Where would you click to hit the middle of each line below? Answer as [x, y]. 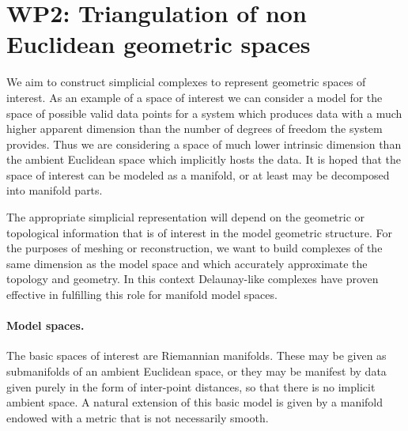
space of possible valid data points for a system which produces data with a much [204, 113]
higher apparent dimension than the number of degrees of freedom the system [195, 129]
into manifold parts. [55, 190]
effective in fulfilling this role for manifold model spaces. [142, 295]
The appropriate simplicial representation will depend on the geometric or [186, 217]
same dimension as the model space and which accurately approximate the [187, 263]
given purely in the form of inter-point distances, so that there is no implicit [191, 386]
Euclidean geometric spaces [159, 44]
